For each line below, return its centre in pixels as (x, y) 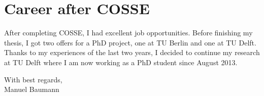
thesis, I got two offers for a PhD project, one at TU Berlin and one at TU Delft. (130, 42)
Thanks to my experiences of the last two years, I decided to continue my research (132, 52)
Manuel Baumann (32, 89)
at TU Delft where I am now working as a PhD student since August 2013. (121, 62)
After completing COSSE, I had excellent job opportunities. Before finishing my (128, 33)
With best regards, (33, 79)
